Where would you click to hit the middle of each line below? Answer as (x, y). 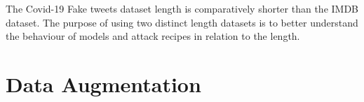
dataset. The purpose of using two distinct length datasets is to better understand (182, 22)
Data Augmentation (103, 83)
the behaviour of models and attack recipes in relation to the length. (153, 36)
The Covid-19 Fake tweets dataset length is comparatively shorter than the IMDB (182, 8)
